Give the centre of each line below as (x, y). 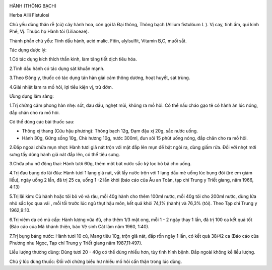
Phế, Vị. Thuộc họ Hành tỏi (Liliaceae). (49, 31)
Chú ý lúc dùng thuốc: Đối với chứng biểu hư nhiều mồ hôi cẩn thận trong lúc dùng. (96, 261)
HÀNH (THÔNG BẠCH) (33, 6)
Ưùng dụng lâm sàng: (31, 96)
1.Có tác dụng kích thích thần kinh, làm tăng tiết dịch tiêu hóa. (73, 59)
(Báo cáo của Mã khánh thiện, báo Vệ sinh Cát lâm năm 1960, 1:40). (79, 227)
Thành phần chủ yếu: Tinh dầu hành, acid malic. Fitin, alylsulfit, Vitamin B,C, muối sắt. (98, 41)
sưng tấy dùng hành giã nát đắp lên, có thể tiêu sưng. (65, 154)
